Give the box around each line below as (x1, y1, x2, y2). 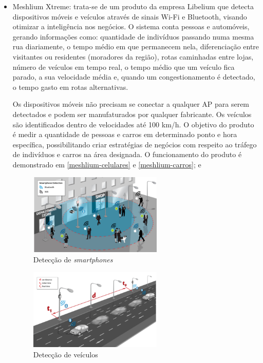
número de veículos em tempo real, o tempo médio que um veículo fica (12, 61, 235, 72)
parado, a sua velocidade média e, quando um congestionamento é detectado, (12, 71, 255, 82)
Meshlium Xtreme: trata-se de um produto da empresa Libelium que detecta (12, 1, 254, 11)
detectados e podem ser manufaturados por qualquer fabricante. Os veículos (12, 108, 252, 119)
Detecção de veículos (33, 349, 98, 360)
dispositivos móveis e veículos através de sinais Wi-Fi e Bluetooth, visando (12, 11, 247, 22)
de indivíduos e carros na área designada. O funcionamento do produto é (12, 149, 242, 160)
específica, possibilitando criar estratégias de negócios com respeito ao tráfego (12, 139, 257, 149)
